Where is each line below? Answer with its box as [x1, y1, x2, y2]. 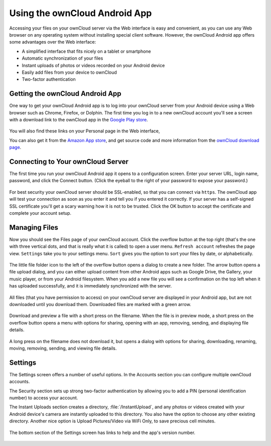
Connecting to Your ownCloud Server [9, 157, 129, 166]
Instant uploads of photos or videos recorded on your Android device [22, 62, 165, 68]
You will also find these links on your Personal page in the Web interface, [9, 128, 160, 134]
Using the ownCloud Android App [9, 8, 152, 19]
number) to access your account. [9, 395, 78, 401]
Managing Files [9, 223, 59, 232]
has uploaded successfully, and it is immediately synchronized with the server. [9, 283, 172, 289]
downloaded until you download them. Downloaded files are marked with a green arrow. [9, 302, 192, 308]
